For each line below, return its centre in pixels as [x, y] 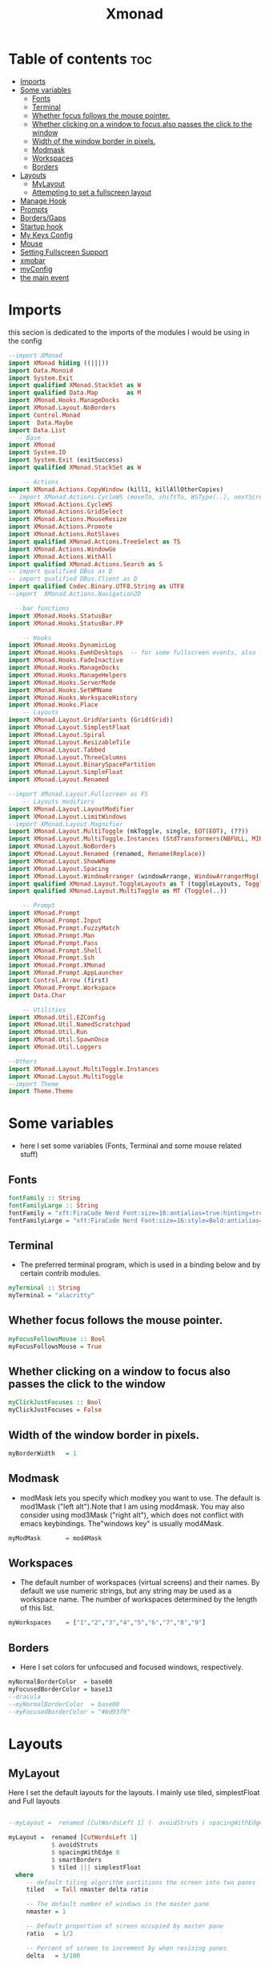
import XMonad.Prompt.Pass [53, 943]
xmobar [32, 260]
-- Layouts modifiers [58, 801]
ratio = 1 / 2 [50, 1933]
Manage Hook [43, 201]
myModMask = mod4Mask [55, 1538]
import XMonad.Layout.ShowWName [62, 861]
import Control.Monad [44, 415]
